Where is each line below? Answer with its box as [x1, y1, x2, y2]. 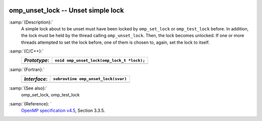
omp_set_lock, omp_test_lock [21, 92, 80, 98]
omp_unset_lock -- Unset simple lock [9, 6, 124, 14]
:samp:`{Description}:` [9, 19, 53, 25]
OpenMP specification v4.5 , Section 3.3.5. [21, 108, 105, 113]
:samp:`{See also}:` [9, 85, 48, 91]
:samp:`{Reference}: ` [9, 101, 52, 107]
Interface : [24, 75, 48, 82]
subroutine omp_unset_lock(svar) [53, 76, 127, 81]
